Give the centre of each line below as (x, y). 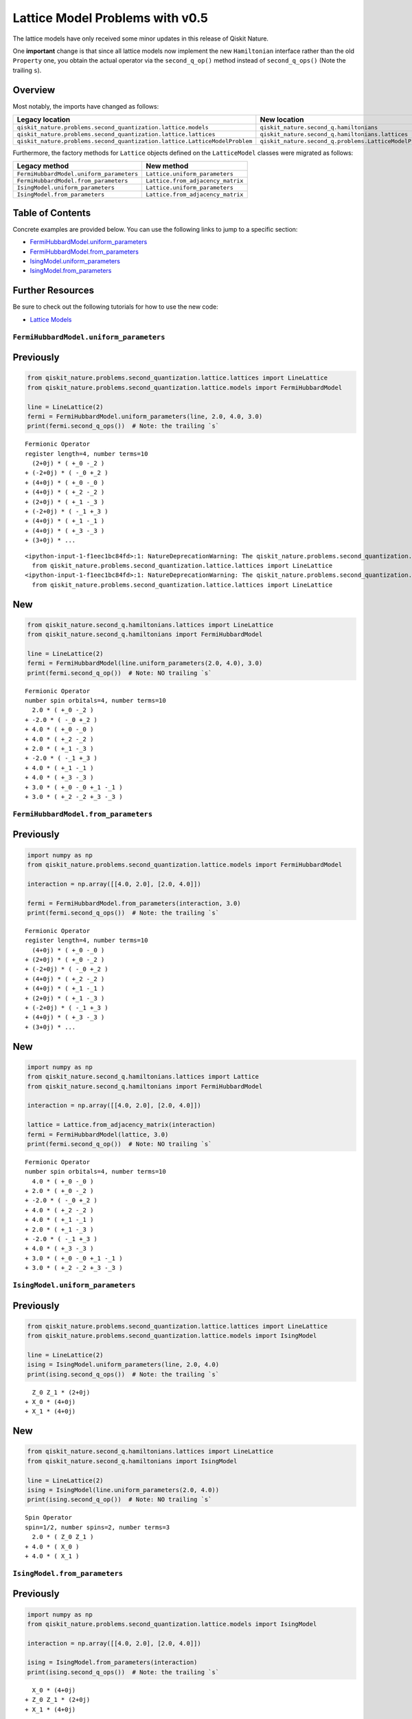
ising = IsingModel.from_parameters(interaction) (112, 1663)
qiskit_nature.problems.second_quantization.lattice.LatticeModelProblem (135, 141)
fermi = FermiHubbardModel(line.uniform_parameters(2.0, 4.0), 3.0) (145, 663)
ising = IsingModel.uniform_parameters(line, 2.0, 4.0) (123, 1365)
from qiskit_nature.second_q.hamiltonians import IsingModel (132, 1461)
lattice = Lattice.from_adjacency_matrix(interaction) (121, 1125)
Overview (34, 90)
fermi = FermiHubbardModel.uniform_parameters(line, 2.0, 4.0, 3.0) (145, 416)
